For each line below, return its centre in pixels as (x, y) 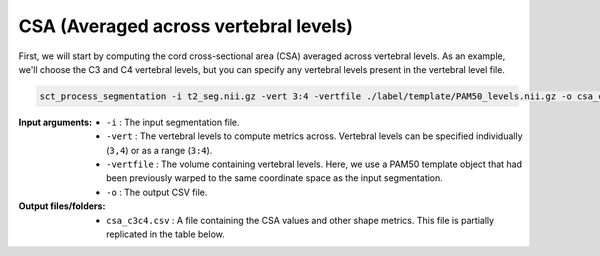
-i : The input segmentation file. (173, 122)
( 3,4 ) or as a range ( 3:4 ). (159, 150)
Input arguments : (55, 122)
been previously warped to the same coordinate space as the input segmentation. (275, 178)
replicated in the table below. (165, 234)
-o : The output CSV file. (157, 192)
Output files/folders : (62, 206)
